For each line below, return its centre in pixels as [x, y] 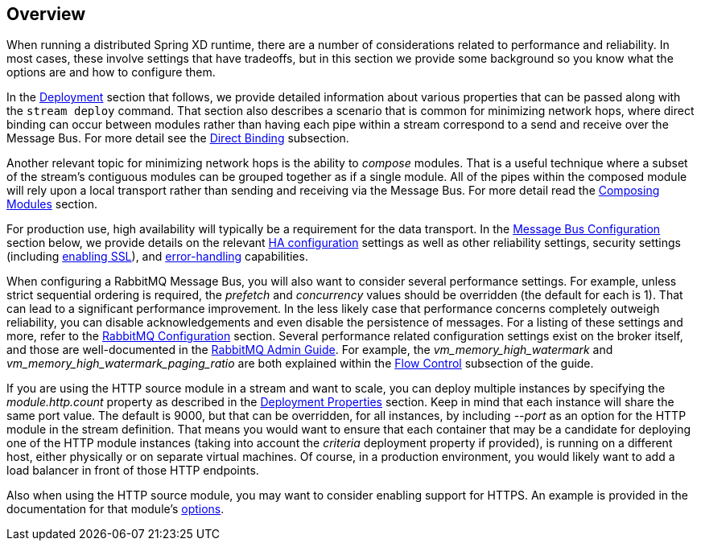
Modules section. [52, 204]
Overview [46, 14]
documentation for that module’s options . [115, 509]
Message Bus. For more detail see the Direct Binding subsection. [178, 138]
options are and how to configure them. [111, 72]
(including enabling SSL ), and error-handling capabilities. [157, 257]
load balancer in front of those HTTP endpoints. [133, 471]
